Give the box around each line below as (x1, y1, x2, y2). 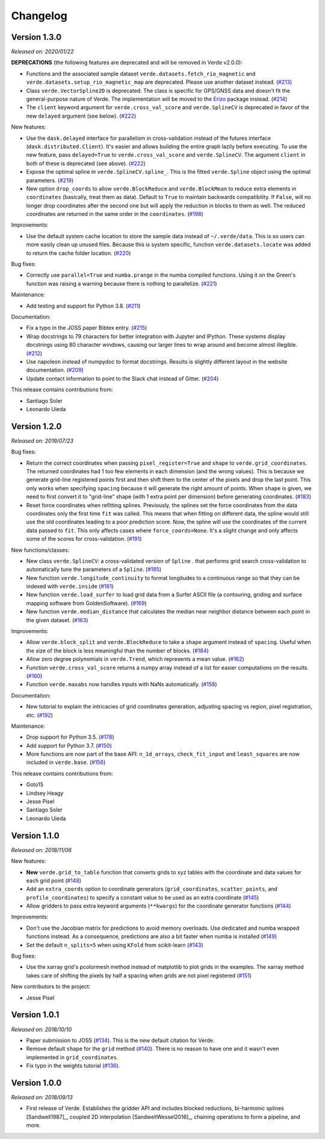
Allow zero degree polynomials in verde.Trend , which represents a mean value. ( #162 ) (26, 655, 244, 663)
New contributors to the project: (11, 983, 91, 990)
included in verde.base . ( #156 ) (26, 759, 106, 766)
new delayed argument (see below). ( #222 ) (26, 112, 137, 119)
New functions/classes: (11, 546, 70, 554)
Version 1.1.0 (11, 830, 60, 841)
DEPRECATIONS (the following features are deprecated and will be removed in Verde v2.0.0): (11, 59, 243, 66)
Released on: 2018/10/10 (11, 1026, 72, 1033)
